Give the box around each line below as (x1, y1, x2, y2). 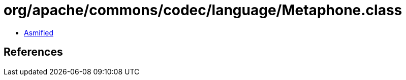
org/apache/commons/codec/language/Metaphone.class (4, 2, 402, 19)
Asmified (24, 28, 54, 37)
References (4, 46, 63, 59)
